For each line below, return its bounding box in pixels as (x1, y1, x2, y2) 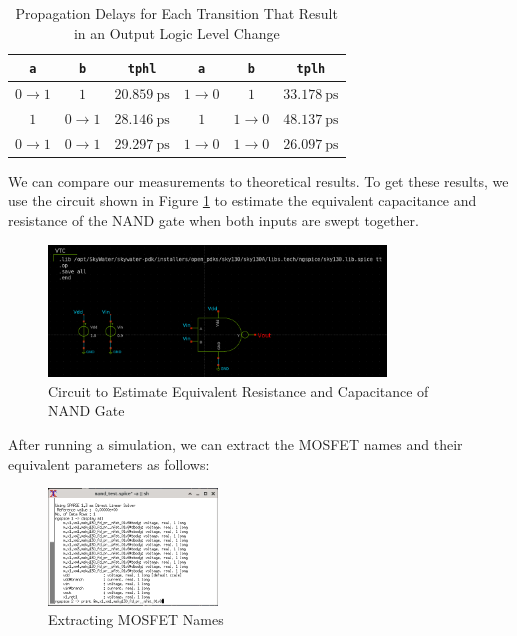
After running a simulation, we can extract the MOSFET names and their (8, 433, 463, 454)
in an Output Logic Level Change (73, 22, 280, 43)
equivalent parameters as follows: (8, 453, 210, 474)
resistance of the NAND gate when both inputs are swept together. (8, 210, 419, 231)
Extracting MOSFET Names (48, 609, 224, 630)
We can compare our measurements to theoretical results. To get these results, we (8, 170, 509, 191)
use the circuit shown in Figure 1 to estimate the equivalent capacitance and (8, 190, 477, 211)
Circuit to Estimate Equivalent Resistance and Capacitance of (48, 380, 429, 401)
